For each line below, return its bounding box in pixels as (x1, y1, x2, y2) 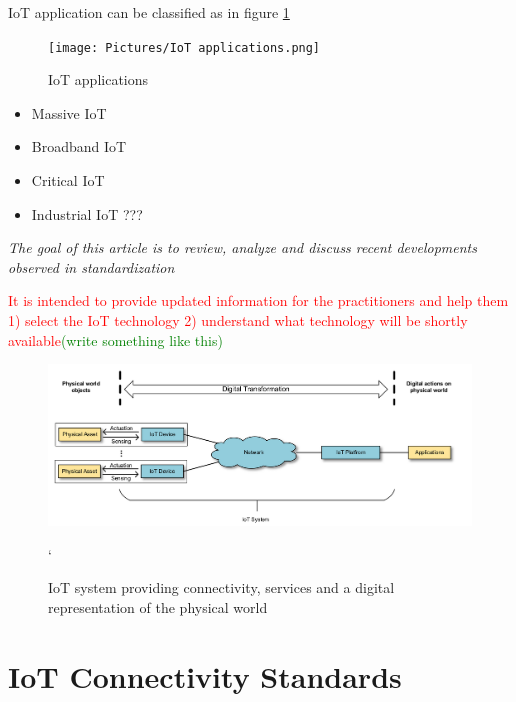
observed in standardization (8, 256, 175, 277)
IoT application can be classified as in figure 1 (8, 2, 290, 22)
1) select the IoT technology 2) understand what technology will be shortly (8, 310, 468, 330)
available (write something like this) (8, 329, 223, 350)
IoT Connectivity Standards (8, 655, 402, 696)
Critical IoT (31, 170, 105, 191)
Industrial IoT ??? (31, 203, 143, 224)
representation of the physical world (48, 597, 268, 618)
